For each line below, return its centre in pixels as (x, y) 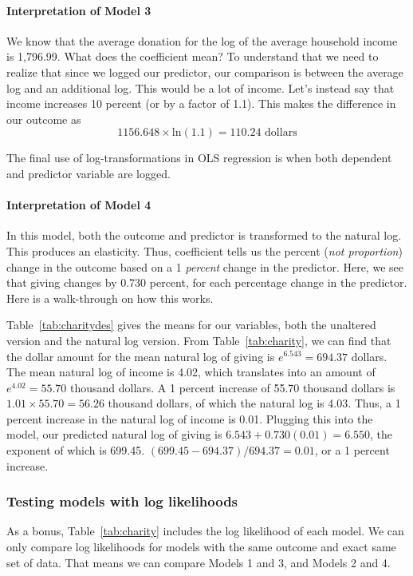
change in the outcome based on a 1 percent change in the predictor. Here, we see (205, 266)
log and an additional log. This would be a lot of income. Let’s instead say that (201, 87)
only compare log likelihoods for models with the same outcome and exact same (201, 547)
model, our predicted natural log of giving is (114, 434)
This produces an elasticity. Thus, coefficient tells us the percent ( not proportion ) (205, 250)
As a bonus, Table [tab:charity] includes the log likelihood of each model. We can (205, 531)
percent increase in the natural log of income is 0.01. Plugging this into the (190, 418)
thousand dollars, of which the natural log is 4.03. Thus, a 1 (254, 403)
